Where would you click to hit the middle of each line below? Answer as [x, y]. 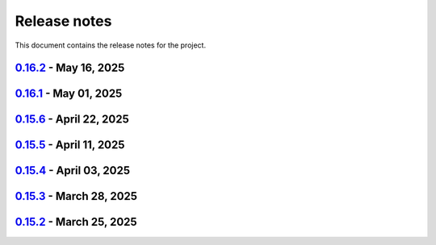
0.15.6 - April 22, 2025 [72, 120]
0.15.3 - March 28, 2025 [76, 196]
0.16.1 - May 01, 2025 [69, 94]
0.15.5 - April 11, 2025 [70, 145]
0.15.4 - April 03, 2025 [73, 170]
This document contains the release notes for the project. [110, 45]
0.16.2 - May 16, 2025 [70, 68]
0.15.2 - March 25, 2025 [76, 222]
